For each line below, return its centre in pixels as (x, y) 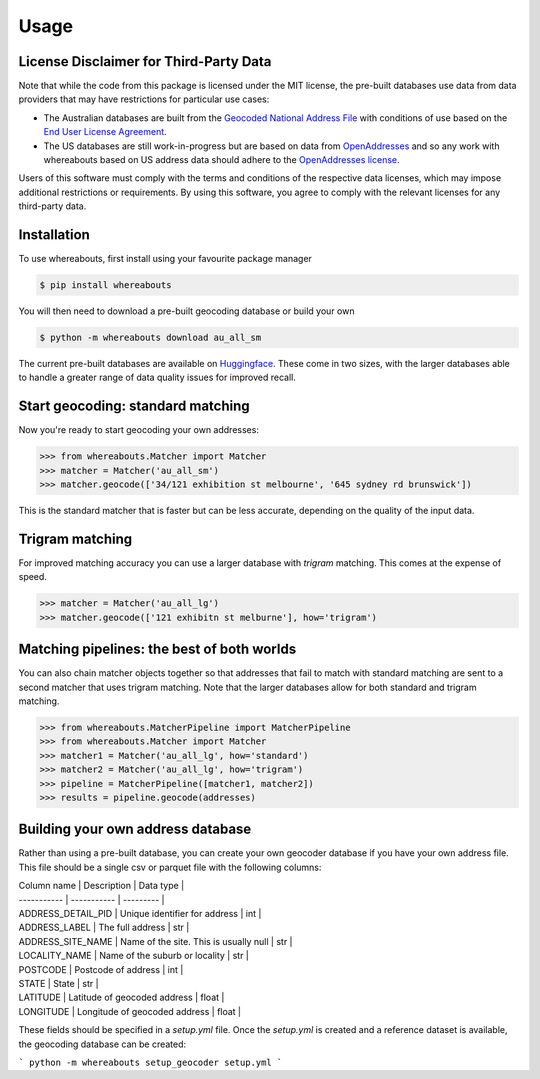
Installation (54, 234)
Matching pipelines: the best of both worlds (157, 649)
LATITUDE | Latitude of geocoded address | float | (121, 997)
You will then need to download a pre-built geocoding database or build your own (186, 311)
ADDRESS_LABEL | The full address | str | (104, 927)
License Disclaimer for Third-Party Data (145, 61)
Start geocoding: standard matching (134, 406)
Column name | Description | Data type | (101, 886)
